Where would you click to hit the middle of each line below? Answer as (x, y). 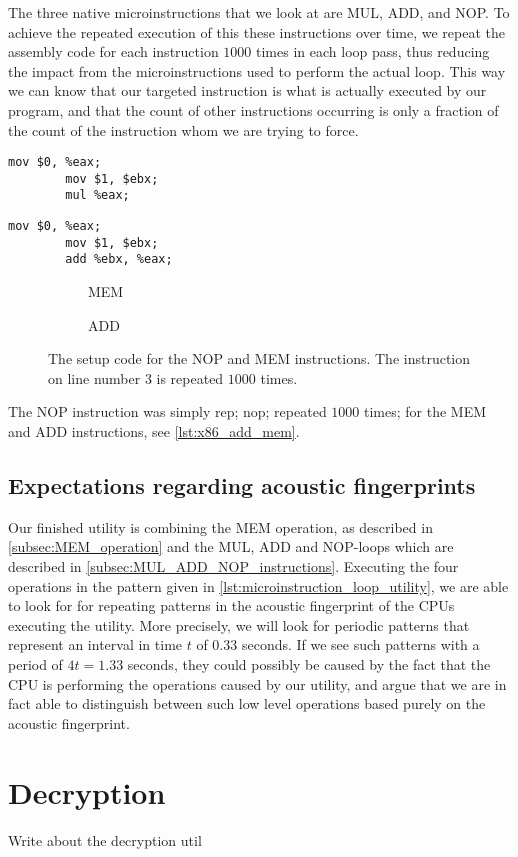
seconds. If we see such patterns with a (360, 644)
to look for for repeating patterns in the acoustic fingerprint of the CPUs (231, 605)
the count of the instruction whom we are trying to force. (183, 129)
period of (35, 664)
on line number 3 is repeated (136, 377)
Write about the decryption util (105, 839)
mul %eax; (97, 195)
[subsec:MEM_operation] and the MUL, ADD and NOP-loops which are (231, 546)
